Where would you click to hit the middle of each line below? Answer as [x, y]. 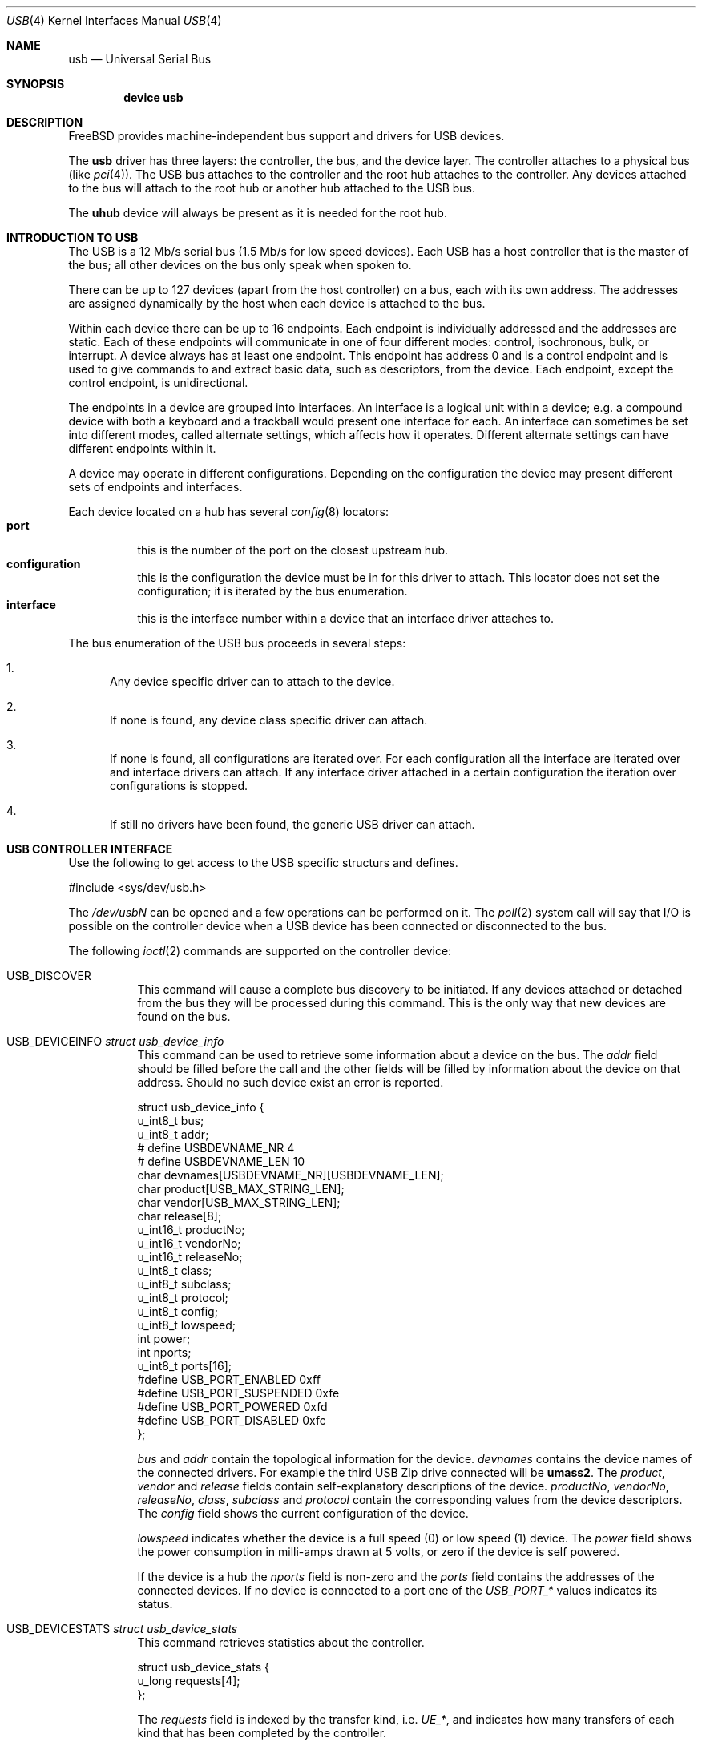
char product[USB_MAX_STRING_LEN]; [241, 1189]
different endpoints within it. [142, 448]
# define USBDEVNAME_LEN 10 [221, 1161]
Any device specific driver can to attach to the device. [252, 681]
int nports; [164, 1352]
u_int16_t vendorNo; [189, 1243]
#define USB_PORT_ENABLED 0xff [229, 1379]
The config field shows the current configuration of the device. [303, 1513]
